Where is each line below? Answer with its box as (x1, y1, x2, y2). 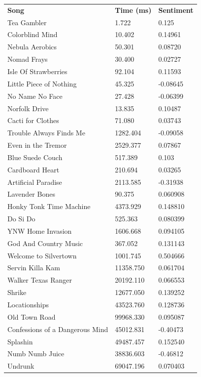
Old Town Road (7, 311, 56, 322)
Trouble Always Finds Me (7, 127, 85, 138)
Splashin (7, 336, 33, 346)
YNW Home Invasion (7, 225, 72, 236)
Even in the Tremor (7, 140, 67, 150)
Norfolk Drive (7, 103, 49, 113)
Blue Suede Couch (7, 152, 63, 162)
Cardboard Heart (7, 164, 60, 174)
